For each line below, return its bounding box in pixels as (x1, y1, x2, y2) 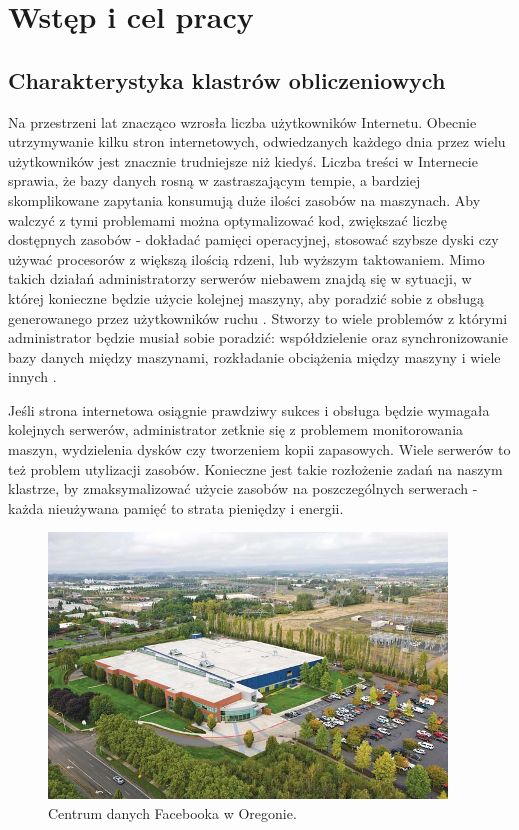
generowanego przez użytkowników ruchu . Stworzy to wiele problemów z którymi (8, 307, 508, 328)
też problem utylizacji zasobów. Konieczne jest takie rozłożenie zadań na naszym (8, 458, 503, 479)
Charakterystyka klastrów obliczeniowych (8, 64, 446, 95)
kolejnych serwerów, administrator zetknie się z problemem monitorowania (8, 419, 464, 440)
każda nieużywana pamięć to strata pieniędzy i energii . (8, 497, 344, 518)
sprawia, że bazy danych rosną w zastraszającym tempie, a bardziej (8, 170, 421, 191)
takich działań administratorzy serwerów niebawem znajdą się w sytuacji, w (8, 268, 472, 289)
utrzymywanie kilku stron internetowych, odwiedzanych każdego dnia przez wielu (8, 131, 506, 152)
